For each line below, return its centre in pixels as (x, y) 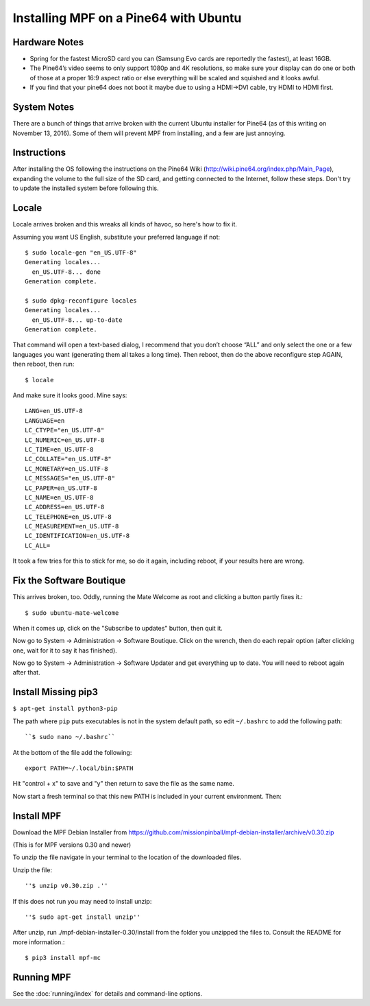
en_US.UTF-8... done (66, 272)
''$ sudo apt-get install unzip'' (83, 917)
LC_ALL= (38, 545)
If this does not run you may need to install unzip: (82, 901)
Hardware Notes (48, 42)
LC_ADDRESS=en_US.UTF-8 (65, 507)
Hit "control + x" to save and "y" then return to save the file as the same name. (123, 784)
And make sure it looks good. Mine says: (70, 395)
